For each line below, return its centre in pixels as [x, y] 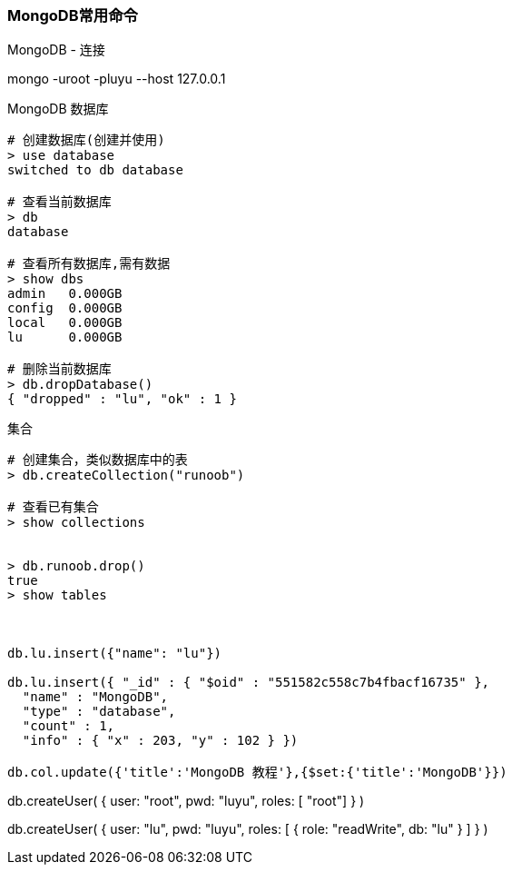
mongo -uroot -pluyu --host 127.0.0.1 [117, 79]
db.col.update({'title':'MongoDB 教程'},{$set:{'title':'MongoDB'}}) [257, 773]
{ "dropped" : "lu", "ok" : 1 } [122, 399]
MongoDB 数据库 [58, 109]
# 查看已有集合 [53, 507]
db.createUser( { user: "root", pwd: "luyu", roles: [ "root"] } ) [186, 801]
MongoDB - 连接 [56, 50]
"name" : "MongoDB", [95, 697]
